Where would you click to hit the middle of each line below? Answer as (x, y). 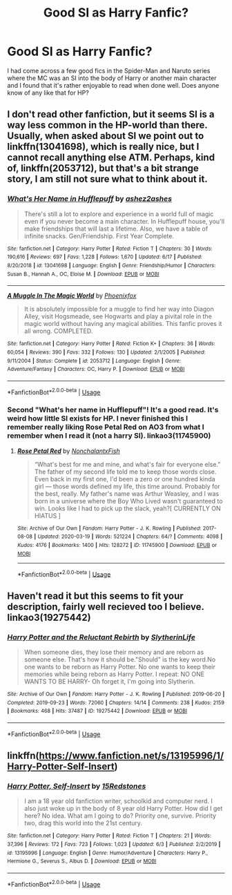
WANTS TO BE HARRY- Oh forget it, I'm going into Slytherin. (109, 682)
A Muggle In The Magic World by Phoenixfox (72, 296)
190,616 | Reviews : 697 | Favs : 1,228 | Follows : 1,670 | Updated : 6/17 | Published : (105, 257)
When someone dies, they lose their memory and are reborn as (114, 652)
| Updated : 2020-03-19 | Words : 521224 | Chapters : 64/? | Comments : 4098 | (128, 537)
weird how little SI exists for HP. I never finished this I (98, 418)
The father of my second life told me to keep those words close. (125, 472)
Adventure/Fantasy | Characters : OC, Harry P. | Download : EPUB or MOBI (96, 369)
